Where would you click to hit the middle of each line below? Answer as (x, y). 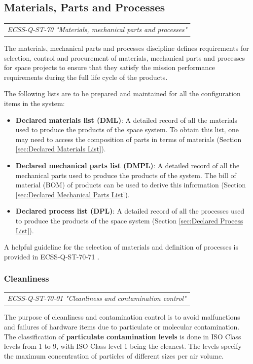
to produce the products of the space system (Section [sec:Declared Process (129, 220)
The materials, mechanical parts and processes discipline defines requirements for (126, 48)
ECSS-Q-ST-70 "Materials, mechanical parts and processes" (97, 29)
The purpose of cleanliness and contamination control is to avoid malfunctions (122, 317)
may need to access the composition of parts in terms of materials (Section (128, 139)
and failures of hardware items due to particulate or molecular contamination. (122, 326)
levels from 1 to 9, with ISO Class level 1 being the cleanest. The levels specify (123, 346)
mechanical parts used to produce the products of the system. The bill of (126, 175)
